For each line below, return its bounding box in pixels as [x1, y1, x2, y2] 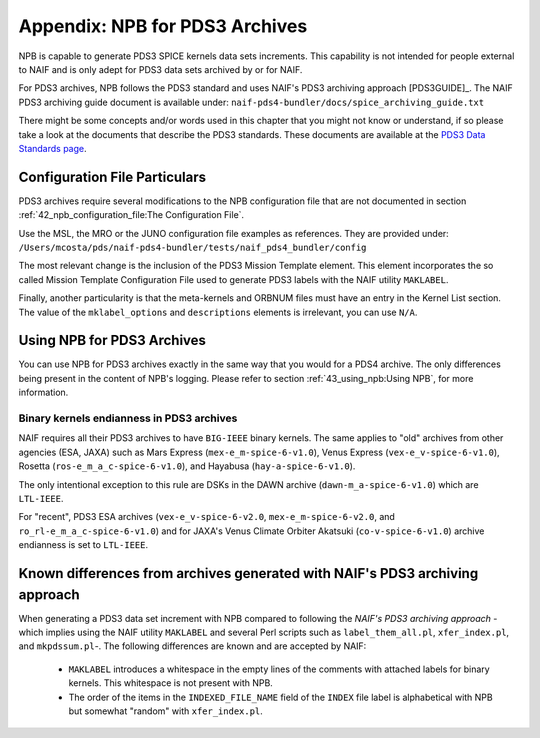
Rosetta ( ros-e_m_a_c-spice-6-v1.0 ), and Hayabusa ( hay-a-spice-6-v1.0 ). [18, 460, 356, 472]
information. [18, 386, 69, 399]
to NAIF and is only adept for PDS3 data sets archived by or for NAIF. [18, 63, 303, 75]
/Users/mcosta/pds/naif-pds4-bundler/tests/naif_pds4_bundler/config [18, 241, 367, 253]
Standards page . [18, 142, 87, 154]
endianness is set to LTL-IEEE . [18, 539, 149, 551]
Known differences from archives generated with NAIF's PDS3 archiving [18, 565, 479, 582]
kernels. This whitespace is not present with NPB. [68, 677, 274, 689]
